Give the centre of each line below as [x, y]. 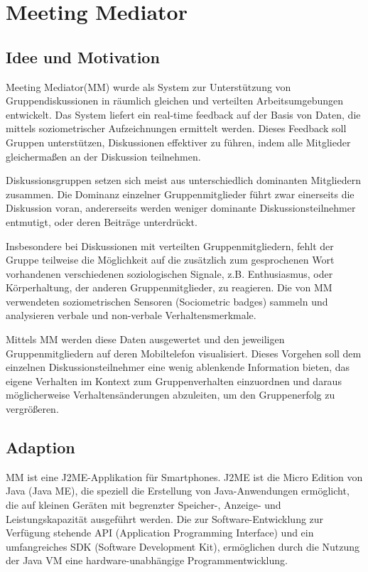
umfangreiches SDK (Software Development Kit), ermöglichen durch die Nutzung [183, 546]
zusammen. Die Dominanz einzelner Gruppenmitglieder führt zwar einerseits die [180, 194]
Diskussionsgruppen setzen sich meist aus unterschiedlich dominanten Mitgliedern [183, 180]
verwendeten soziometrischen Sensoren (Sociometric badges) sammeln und [167, 301]
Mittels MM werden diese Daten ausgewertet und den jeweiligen [145, 339]
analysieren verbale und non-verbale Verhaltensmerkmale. [131, 315]
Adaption [40, 447]
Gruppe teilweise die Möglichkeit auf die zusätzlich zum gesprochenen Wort [170, 260]
